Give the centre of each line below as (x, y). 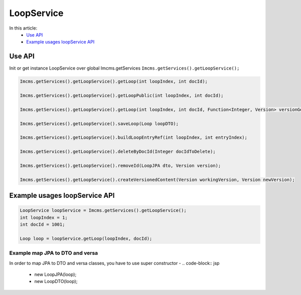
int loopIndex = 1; (44, 217)
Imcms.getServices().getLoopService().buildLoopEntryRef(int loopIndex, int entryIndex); (134, 137)
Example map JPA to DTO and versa (54, 253)
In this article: (23, 28)
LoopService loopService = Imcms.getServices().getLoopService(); (103, 211)
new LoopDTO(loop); (56, 281)
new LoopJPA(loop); (55, 274)
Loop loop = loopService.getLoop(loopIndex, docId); (86, 238)
